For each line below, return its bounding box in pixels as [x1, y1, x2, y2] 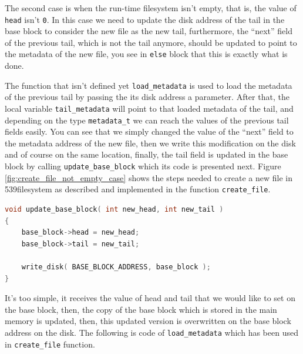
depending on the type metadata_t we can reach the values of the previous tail [5, 113, 289, 126]
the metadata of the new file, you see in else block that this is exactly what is [5, 48, 288, 60]
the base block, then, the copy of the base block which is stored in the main [5, 303, 277, 315]
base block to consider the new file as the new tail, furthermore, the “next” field [5, 25, 292, 37]
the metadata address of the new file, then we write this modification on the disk [5, 136, 296, 149]
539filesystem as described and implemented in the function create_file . [5, 183, 271, 195]
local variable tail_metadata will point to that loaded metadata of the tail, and [5, 102, 294, 114]
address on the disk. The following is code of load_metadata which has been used [5, 326, 298, 338]
